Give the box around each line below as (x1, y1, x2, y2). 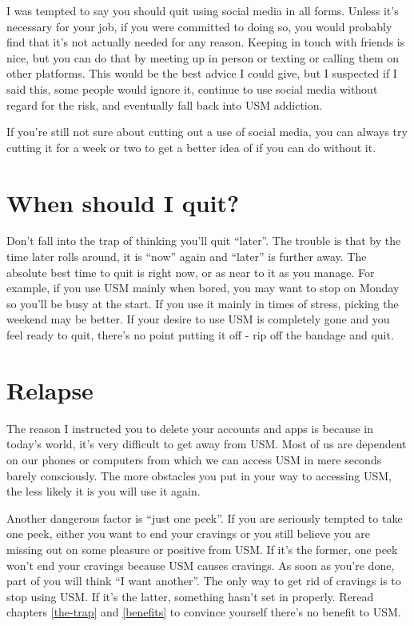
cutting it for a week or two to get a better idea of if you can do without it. (6, 138, 376, 155)
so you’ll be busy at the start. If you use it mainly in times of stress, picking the (6, 295, 399, 311)
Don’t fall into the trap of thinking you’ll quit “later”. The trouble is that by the (6, 232, 401, 249)
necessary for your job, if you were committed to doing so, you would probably (6, 18, 392, 34)
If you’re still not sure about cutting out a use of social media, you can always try (6, 123, 408, 140)
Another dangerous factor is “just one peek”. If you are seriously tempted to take (6, 509, 403, 526)
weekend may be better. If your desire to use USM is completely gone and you (6, 311, 390, 327)
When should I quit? (6, 186, 240, 219)
